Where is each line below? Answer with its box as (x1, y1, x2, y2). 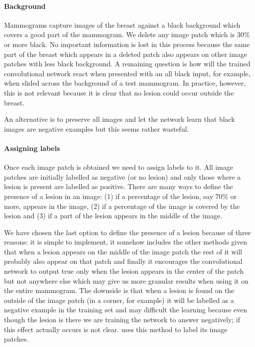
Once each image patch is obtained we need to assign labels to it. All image (4, 162, 233, 172)
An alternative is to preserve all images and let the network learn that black (4, 114, 235, 124)
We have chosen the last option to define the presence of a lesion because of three (4, 227, 251, 237)
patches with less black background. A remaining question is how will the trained (4, 58, 251, 69)
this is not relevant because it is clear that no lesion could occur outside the (4, 87, 234, 98)
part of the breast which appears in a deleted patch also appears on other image (4, 49, 247, 59)
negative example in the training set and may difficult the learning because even (4, 304, 247, 315)
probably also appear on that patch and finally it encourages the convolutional (4, 256, 243, 266)
